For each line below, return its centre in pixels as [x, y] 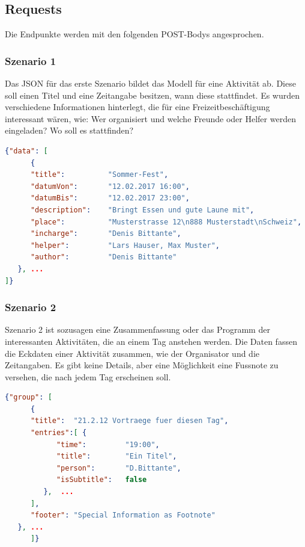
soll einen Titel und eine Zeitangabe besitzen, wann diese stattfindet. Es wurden [152, 95]
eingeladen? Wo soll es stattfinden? [69, 130]
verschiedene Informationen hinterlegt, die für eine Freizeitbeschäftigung [137, 107]
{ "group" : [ [29, 397]
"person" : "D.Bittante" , [119, 468]
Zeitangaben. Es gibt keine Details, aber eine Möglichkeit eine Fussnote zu [142, 365]
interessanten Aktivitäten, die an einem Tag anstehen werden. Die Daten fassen [151, 341]
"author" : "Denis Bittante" [104, 257]
